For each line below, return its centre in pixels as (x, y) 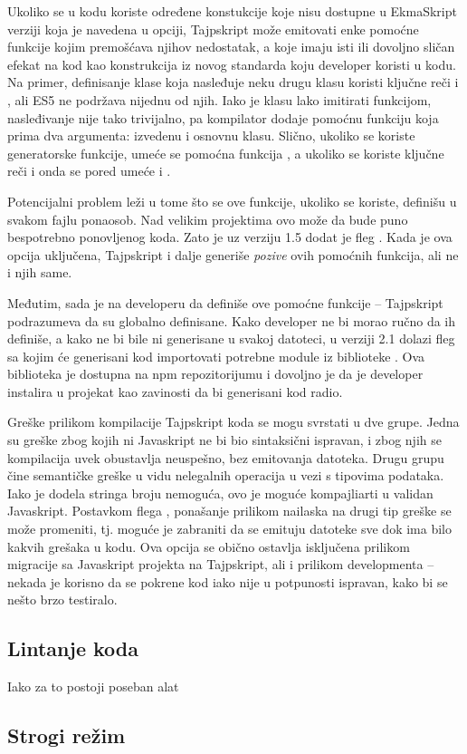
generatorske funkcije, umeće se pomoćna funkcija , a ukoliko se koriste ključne (226, 153)
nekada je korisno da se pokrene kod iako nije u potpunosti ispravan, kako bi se (228, 581)
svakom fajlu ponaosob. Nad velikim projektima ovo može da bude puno (208, 219)
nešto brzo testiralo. (62, 599)
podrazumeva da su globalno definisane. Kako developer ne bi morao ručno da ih (232, 320)
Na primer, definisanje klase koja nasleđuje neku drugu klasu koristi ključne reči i (233, 82)
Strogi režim (67, 735)
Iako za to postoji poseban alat (93, 686)
